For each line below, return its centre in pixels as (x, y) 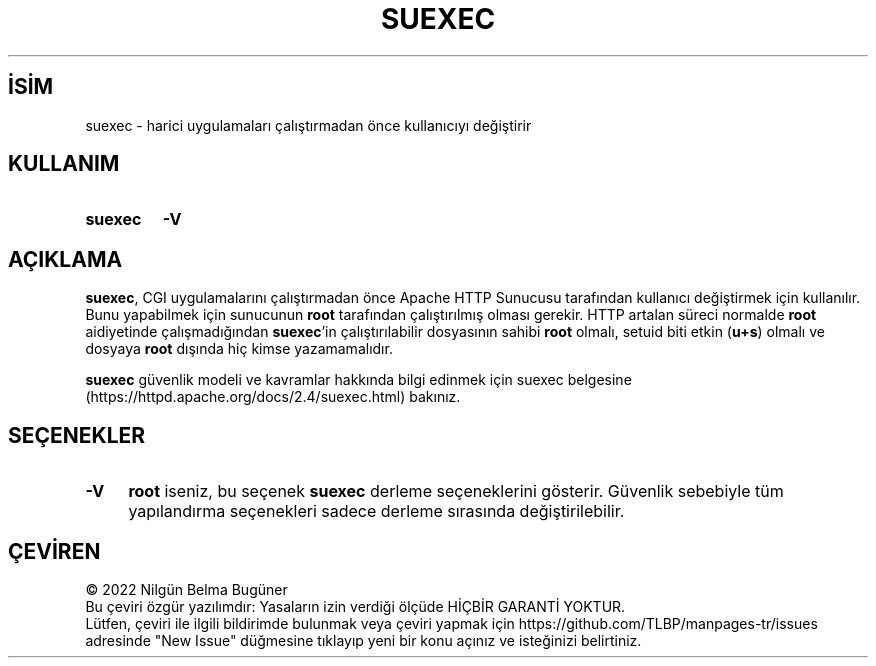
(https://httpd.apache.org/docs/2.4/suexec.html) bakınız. (273, 397)
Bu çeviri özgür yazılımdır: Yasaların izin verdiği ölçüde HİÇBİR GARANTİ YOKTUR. (355, 606)
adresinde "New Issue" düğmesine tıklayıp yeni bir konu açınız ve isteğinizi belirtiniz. (363, 640)
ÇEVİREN (54, 551)
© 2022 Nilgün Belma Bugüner (186, 589)
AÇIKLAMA (65, 259)
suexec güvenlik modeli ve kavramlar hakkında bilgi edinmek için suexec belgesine (358, 380)
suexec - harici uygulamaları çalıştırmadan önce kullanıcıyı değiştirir (308, 125)
